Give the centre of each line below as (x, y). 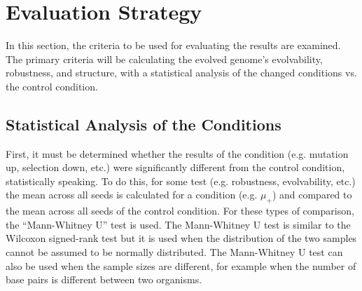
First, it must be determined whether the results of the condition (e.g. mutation (177, 153)
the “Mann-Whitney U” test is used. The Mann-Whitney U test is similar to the (178, 224)
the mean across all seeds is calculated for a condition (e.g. (132, 195)
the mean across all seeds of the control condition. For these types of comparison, (180, 211)
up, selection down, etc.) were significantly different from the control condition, (175, 167)
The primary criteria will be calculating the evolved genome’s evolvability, (164, 59)
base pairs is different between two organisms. (104, 279)
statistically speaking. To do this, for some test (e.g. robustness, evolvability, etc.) (181, 181)
